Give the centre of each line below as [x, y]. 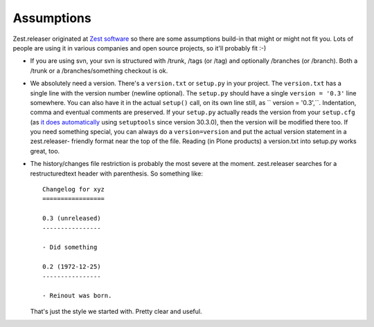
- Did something [70, 247]
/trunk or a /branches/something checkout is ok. [99, 71]
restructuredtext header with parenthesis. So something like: [117, 174]
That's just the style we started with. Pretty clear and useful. [116, 311]
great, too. [45, 151]
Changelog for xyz [74, 189]
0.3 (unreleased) [72, 218]
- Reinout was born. [77, 296]
